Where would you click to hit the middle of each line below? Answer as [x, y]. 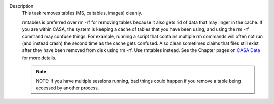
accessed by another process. [67, 88]
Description [22, 6]
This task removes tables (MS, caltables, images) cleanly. [82, 13]
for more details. [39, 58]
